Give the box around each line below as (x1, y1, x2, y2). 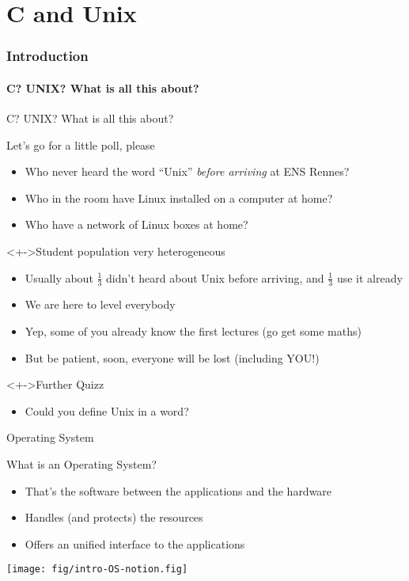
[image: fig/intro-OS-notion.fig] (6, 564, 188, 575)
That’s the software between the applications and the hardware (25, 482, 332, 499)
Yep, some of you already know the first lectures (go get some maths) (25, 323, 362, 339)
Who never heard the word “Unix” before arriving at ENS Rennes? (25, 163, 350, 180)
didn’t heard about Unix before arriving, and (106, 269, 324, 286)
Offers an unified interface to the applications (25, 535, 245, 552)
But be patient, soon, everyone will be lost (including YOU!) (25, 349, 320, 366)
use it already (336, 269, 403, 286)
